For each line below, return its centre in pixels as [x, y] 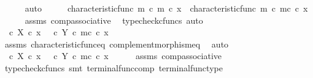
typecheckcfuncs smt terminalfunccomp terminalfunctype [114, 67]
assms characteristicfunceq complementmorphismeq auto [117, 44]
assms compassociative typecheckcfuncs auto [114, 20]
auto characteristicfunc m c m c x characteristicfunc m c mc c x [166, 8]
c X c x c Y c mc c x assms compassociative [115, 56]
